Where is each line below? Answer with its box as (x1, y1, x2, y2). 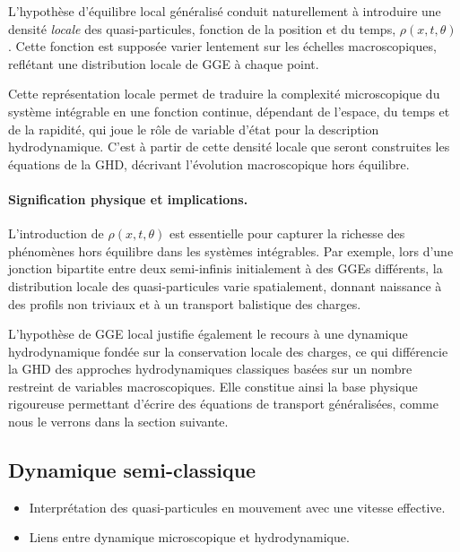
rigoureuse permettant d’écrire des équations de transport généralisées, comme (8, 394, 438, 413)
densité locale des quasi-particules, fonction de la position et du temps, (8, 19, 396, 38)
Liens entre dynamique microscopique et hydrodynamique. (29, 528, 350, 547)
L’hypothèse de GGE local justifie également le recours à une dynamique (8, 324, 408, 343)
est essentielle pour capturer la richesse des (169, 224, 405, 243)
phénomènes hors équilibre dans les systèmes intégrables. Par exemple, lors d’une (8, 241, 454, 260)
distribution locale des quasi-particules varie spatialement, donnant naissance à (8, 276, 442, 295)
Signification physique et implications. (8, 189, 248, 208)
